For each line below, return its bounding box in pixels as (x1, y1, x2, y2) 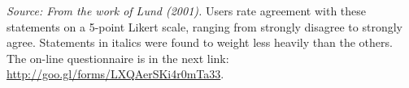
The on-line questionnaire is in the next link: (7, 49, 229, 66)
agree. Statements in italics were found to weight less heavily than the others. (7, 34, 393, 51)
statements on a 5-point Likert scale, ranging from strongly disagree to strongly (7, 18, 402, 35)
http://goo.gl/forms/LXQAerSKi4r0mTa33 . (7, 65, 224, 82)
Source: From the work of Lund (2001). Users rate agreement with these (7, 2, 367, 19)
